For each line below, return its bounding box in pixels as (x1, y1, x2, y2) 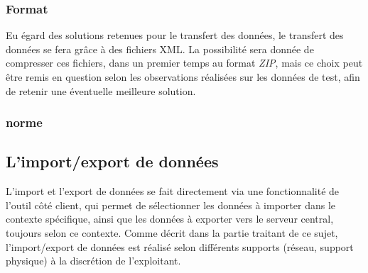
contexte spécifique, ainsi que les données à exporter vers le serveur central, (6, 211, 334, 226)
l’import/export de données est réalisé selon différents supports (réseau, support (6, 239, 354, 254)
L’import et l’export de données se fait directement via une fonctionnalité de (6, 184, 340, 199)
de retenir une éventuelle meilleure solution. (6, 83, 196, 98)
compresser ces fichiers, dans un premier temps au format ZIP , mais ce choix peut (6, 55, 363, 70)
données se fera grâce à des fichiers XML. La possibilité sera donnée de (6, 41, 314, 56)
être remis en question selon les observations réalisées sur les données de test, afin (6, 69, 360, 84)
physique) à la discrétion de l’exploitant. (6, 253, 181, 268)
